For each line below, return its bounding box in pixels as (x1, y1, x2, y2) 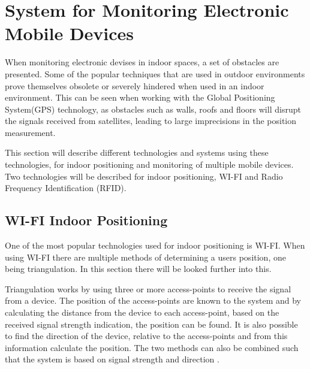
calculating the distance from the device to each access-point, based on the (5, 306, 279, 319)
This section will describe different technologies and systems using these (5, 146, 269, 159)
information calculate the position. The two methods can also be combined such (5, 341, 299, 353)
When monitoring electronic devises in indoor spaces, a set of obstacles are (5, 56, 279, 68)
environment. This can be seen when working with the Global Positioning (5, 91, 275, 104)
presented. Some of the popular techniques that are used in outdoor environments (5, 67, 305, 80)
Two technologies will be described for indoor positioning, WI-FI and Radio (5, 170, 283, 182)
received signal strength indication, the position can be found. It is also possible (5, 317, 298, 330)
